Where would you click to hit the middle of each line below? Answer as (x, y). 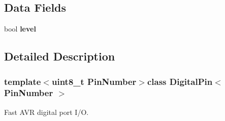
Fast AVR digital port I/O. (46, 112)
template (23, 81)
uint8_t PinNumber (94, 81)
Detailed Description (60, 56)
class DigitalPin (180, 81)
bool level (20, 29)
